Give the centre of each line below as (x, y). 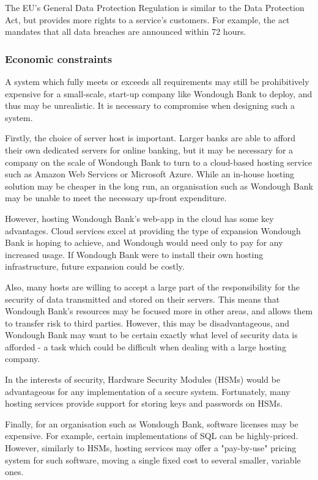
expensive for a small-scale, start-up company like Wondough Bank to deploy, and (159, 93)
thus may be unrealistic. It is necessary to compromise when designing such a (150, 105)
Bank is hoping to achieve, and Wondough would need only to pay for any (144, 242)
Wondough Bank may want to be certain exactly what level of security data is (151, 335)
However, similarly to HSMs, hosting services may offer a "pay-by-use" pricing (151, 448)
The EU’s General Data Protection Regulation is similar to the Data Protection (155, 7)
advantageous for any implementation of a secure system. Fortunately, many (148, 391)
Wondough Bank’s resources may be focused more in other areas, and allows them (159, 311)
